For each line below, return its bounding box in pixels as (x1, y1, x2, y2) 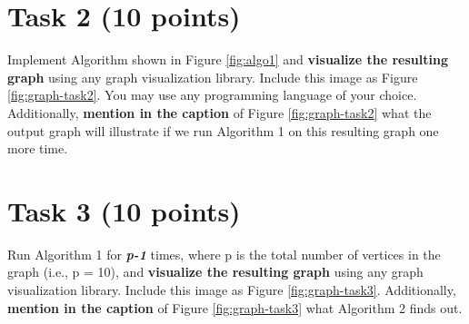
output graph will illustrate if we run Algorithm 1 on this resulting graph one (7, 121, 439, 140)
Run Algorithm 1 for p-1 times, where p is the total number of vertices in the (7, 244, 441, 263)
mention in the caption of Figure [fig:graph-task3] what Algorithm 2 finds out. (7, 298, 463, 317)
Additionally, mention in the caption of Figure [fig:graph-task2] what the (7, 103, 432, 122)
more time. (7, 139, 68, 158)
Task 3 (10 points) (7, 191, 241, 229)
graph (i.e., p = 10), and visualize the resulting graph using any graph (7, 262, 424, 281)
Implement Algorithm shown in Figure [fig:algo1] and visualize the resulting (7, 50, 448, 69)
